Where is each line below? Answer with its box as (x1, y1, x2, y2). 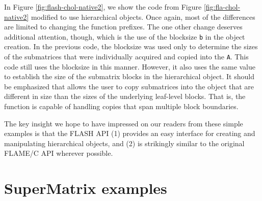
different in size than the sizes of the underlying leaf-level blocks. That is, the (4, 91, 246, 102)
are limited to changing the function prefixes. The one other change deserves (4, 21, 243, 32)
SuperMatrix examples (4, 178, 167, 198)
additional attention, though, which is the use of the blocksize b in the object (4, 31, 245, 42)
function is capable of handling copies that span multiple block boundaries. (4, 101, 239, 112)
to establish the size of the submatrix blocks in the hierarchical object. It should (4, 71, 254, 82)
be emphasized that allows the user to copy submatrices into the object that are (4, 81, 254, 91)
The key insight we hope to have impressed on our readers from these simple (4, 118, 243, 128)
